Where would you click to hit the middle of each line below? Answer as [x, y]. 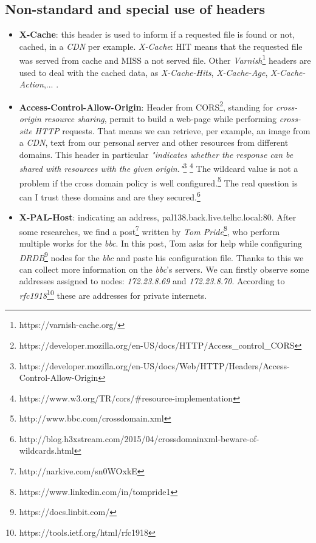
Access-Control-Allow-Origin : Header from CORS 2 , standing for [146, 106]
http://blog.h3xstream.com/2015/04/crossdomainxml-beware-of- [139, 438]
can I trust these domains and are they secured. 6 [110, 196]
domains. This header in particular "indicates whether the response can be [156, 154]
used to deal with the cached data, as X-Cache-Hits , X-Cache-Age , [143, 72]
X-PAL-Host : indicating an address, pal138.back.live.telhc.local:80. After [158, 217]
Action [31, 84]
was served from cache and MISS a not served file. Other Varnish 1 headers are [165, 60]
